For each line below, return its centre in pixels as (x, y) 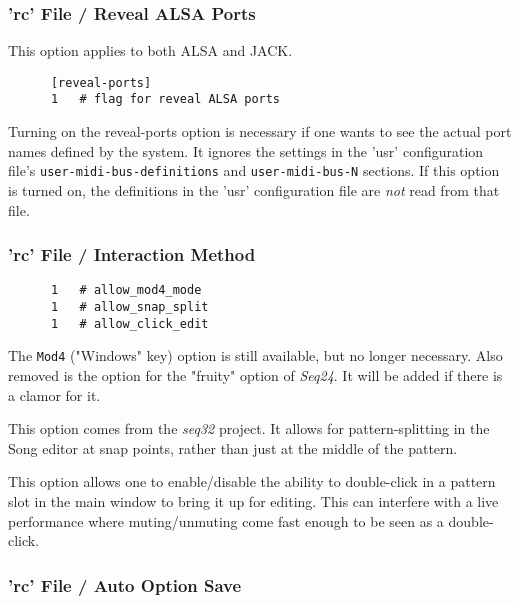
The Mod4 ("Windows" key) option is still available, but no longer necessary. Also (255, 355)
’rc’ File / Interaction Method (132, 254)
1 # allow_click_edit (129, 323)
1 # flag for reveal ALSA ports (165, 99)
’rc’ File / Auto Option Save (125, 584)
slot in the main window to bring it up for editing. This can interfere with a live (253, 500)
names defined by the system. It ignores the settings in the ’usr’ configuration (246, 150)
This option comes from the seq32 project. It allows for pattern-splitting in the (249, 428)
